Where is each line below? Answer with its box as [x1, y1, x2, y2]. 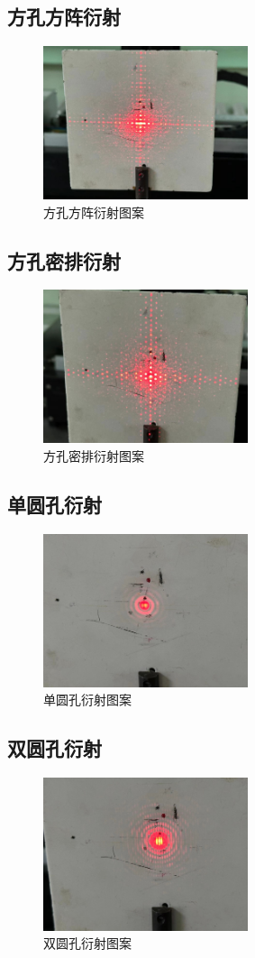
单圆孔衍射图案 [43, 690, 132, 709]
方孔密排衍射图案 [43, 446, 144, 465]
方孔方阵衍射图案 [43, 202, 144, 221]
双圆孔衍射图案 [43, 934, 132, 953]
